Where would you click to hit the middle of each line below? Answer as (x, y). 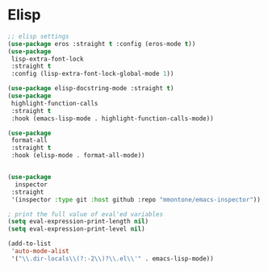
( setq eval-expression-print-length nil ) (78, 222)
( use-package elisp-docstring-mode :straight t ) (91, 89)
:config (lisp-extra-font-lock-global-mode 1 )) (92, 74)
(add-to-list (29, 244)
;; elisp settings (38, 36)
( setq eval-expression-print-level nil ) (77, 229)
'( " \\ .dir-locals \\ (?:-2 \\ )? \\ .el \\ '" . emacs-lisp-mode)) (113, 258)
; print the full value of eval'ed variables (85, 214)
